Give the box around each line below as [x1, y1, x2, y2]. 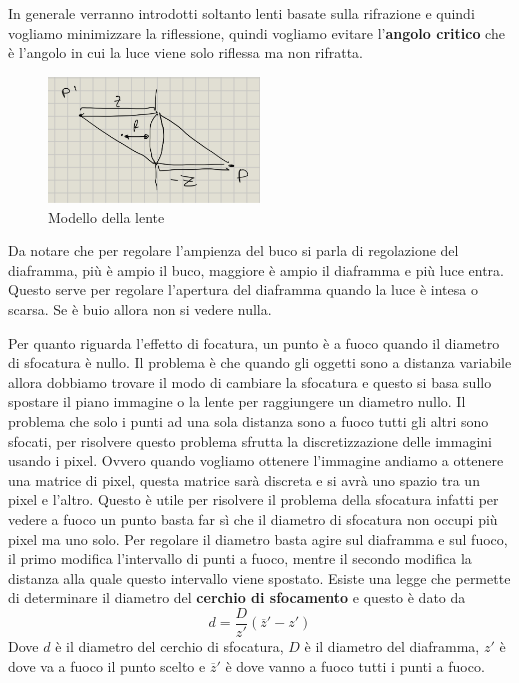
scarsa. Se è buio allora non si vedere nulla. [8, 298, 272, 319]
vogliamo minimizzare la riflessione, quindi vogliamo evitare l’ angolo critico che [8, 22, 505, 43]
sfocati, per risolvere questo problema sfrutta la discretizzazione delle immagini [8, 430, 492, 451]
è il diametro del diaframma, [304, 635, 480, 656]
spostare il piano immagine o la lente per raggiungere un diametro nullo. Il [8, 391, 466, 412]
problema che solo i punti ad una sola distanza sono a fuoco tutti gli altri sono [8, 410, 489, 431]
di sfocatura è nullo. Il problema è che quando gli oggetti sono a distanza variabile [8, 352, 512, 373]
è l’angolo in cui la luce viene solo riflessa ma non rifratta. [8, 42, 364, 63]
